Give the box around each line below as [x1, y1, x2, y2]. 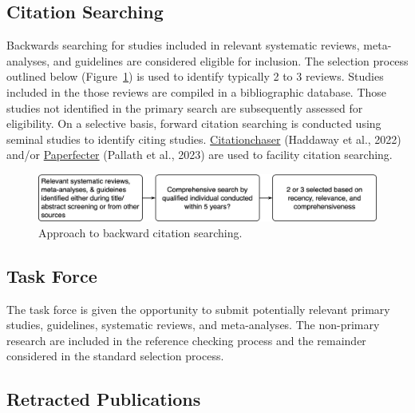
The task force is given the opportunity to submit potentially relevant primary [6, 300, 390, 317]
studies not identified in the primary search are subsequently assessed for [6, 99, 363, 116]
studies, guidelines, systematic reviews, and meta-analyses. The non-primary [6, 316, 380, 333]
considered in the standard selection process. [6, 347, 224, 364]
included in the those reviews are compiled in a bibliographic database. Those [6, 83, 387, 100]
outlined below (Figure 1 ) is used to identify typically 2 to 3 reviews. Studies [6, 68, 384, 85]
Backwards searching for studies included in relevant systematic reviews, [6, 37, 360, 54]
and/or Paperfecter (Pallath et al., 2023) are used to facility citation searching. [6, 146, 393, 163]
